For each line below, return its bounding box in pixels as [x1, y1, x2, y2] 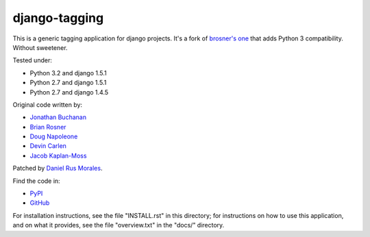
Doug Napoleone [29, 132, 78, 140]
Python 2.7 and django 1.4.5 [29, 88, 109, 96]
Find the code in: [12, 177, 61, 185]
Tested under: [12, 56, 53, 64]
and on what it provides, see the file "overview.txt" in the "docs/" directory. [12, 221, 225, 229]
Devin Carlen [29, 142, 66, 150]
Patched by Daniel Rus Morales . [12, 164, 103, 173]
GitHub [29, 199, 50, 207]
